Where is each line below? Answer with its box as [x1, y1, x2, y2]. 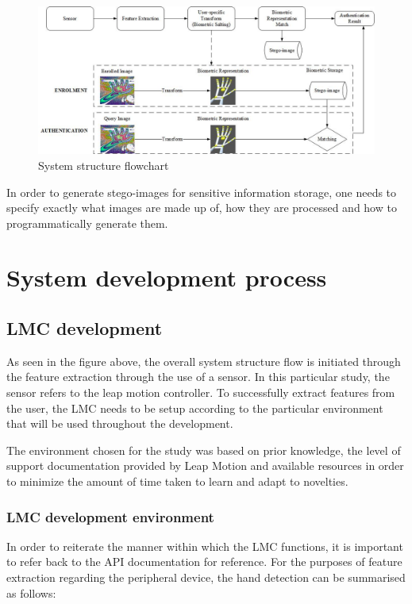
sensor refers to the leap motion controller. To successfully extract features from [6, 384, 395, 401]
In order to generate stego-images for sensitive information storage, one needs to [6, 183, 397, 200]
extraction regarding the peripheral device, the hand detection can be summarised [6, 569, 406, 586]
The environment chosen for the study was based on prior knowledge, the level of [6, 441, 401, 458]
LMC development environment [6, 506, 214, 526]
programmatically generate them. [6, 214, 168, 231]
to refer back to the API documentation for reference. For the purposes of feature [6, 553, 402, 570]
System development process [6, 261, 327, 294]
